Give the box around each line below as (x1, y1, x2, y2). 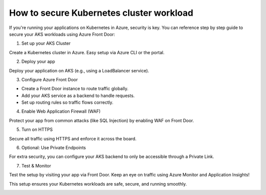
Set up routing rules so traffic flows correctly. (21, 99, 113, 105)
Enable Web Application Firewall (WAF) (21, 108, 101, 114)
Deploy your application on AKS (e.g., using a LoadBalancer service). (9, 67, 150, 73)
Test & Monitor (21, 162, 51, 168)
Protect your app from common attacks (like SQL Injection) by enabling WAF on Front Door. (9, 117, 194, 123)
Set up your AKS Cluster (21, 40, 71, 46)
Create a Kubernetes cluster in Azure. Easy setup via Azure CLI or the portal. (9, 49, 165, 55)
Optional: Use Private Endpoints (21, 145, 86, 151)
